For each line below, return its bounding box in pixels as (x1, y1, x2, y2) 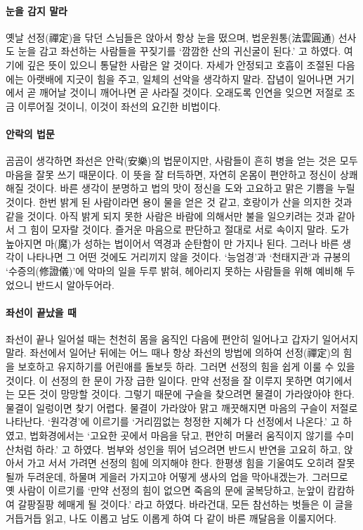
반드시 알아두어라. (36, 277, 114, 292)
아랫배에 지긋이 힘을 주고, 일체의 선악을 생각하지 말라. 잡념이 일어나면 (27, 71, 334, 86)
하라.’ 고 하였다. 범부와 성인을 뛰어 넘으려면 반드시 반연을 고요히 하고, (36, 441, 341, 456)
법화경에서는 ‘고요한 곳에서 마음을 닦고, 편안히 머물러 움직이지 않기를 (29, 428, 333, 443)
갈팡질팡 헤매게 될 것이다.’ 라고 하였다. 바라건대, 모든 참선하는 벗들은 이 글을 (18, 497, 353, 512)
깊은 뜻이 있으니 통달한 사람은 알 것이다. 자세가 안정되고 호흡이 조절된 (27, 57, 334, 72)
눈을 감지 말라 (6, 3, 68, 18)
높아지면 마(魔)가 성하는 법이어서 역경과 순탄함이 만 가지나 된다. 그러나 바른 (6, 235, 339, 250)
